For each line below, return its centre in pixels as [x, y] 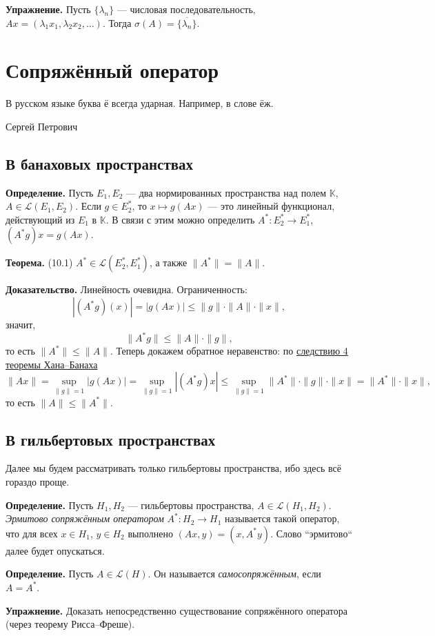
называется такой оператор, [282, 518]
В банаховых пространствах [100, 163]
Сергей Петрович [42, 126]
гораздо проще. [38, 481]
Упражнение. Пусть [48, 9]
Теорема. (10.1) [39, 262]
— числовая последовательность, [186, 9]
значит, [21, 325]
